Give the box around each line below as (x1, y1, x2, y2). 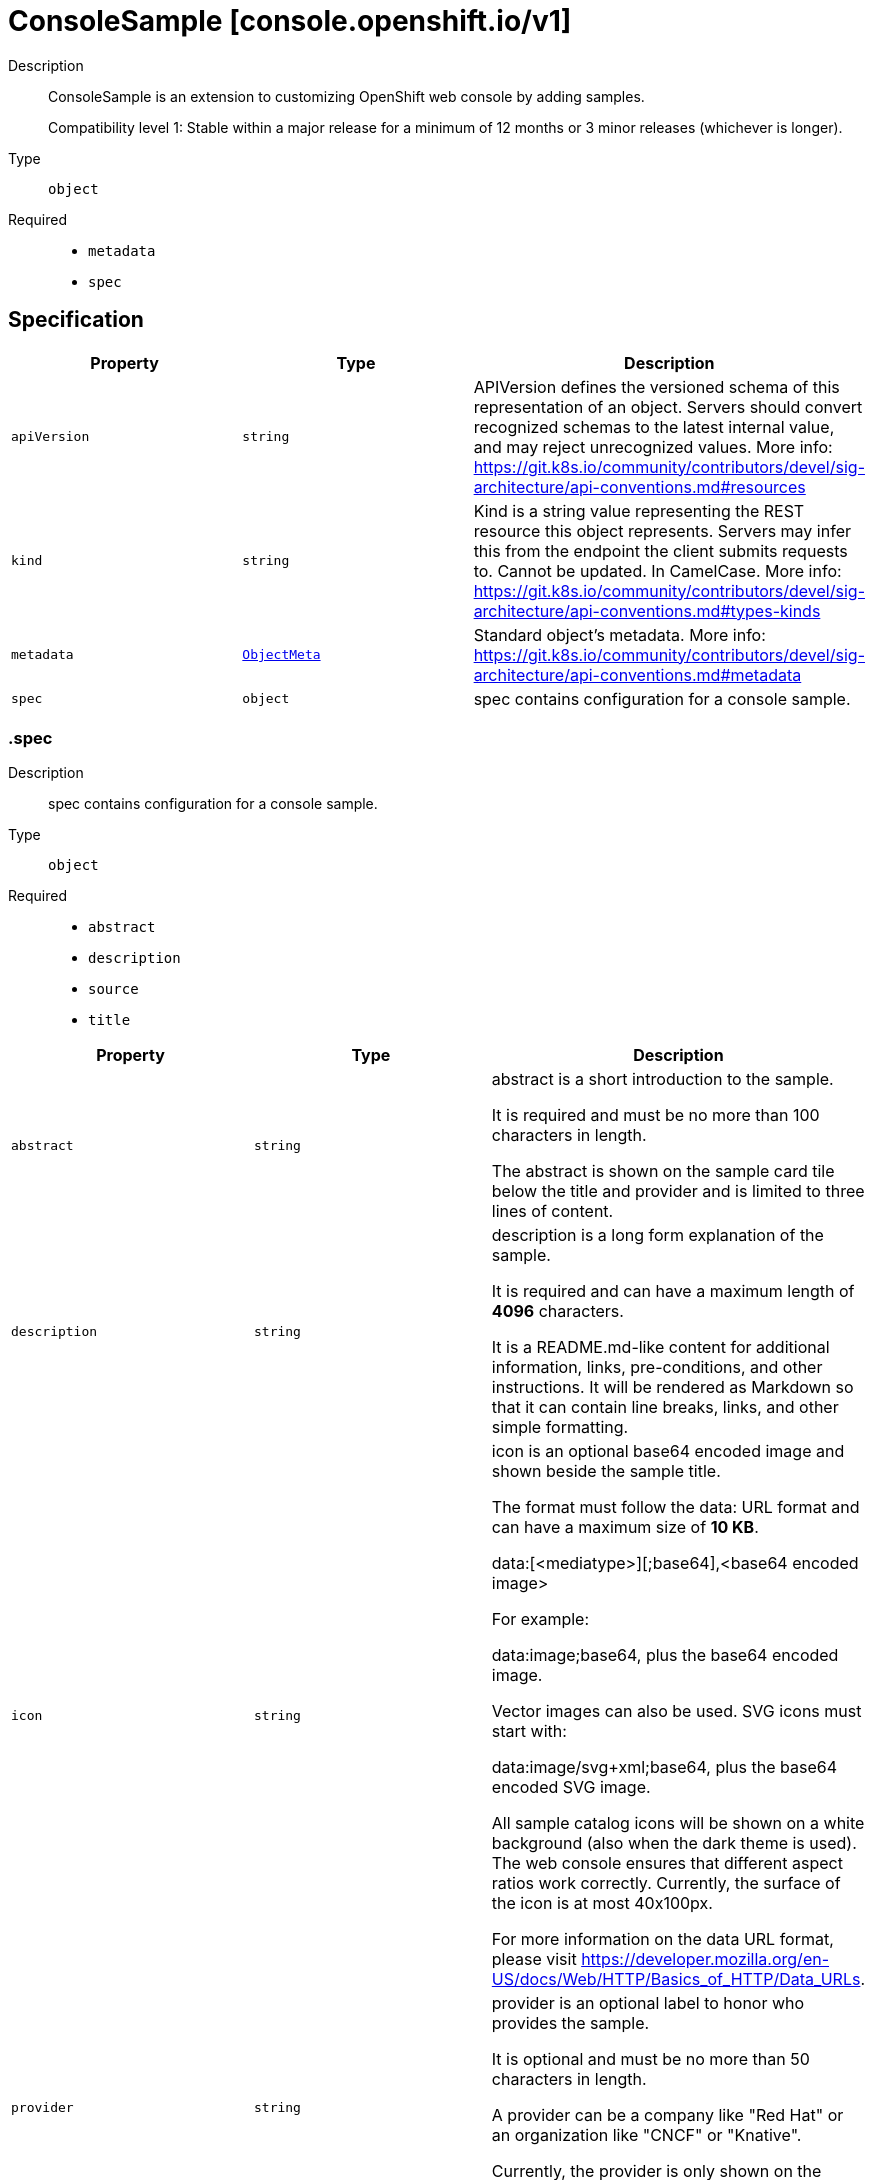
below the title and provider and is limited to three (491, 1181, 865, 1202)
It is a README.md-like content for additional (491, 1337, 830, 1358)
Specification (8, 307, 144, 333)
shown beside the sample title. (491, 1461, 721, 1482)
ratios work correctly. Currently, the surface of (491, 1873, 841, 1894)
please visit (491, 1949, 577, 1970)
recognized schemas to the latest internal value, (473, 416, 835, 437)
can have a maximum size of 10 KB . (491, 1517, 759, 1538)
